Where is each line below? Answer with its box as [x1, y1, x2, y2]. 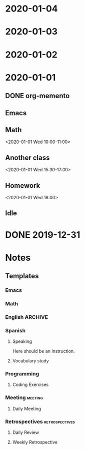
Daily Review [12, 429, 39, 435]
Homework [5, 181, 40, 190]
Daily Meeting [12, 405, 41, 411]
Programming [5, 370, 39, 377]
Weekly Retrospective [12, 439, 57, 445]
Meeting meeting [5, 394, 43, 401]
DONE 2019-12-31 [5, 229, 80, 240]
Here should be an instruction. [12, 348, 75, 354]
